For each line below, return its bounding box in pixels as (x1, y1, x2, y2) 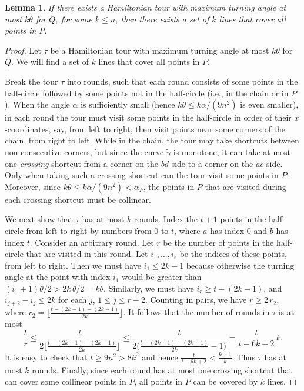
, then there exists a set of (115, 12, 209, 25)
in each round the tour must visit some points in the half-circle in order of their (5, 111, 292, 123)
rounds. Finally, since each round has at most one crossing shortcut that (32, 363, 292, 376)
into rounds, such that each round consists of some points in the (66, 75, 298, 87)
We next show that (5, 213, 73, 225)
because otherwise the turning (186, 259, 295, 271)
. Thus (232, 350, 256, 363)
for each (58, 293, 87, 306)
